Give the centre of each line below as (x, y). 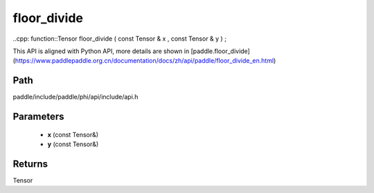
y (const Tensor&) (73, 144)
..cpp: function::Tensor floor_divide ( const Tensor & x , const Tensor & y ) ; (119, 39)
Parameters (38, 117)
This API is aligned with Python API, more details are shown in (101, 51)
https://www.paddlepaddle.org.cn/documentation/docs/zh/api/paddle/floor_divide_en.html (144, 61)
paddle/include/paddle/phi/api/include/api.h (75, 97)
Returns (30, 164)
